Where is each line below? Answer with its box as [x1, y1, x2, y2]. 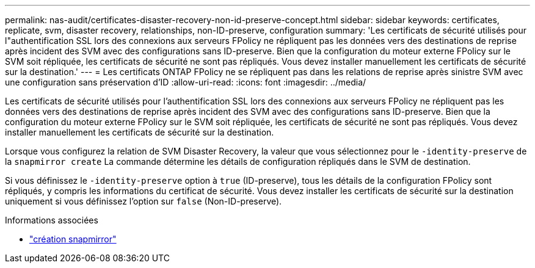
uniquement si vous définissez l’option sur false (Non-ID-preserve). [5, 196, 282, 206]
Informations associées [5, 215, 98, 225]
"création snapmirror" [29, 234, 117, 244]
